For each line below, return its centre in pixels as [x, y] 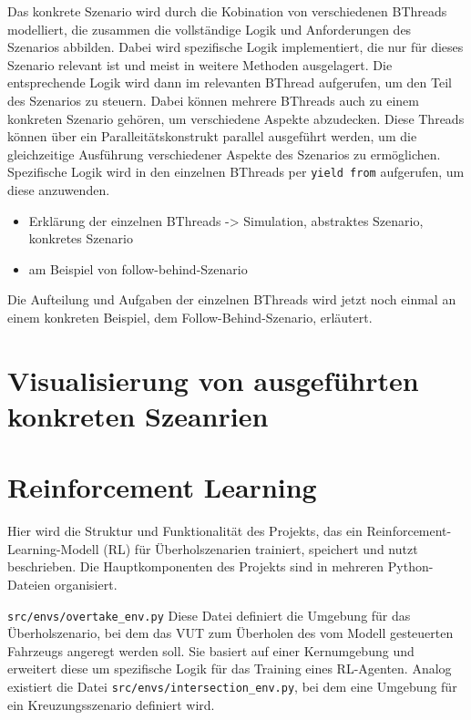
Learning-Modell [53, 548]
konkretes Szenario [81, 238]
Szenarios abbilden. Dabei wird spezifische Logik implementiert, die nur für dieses [235, 47]
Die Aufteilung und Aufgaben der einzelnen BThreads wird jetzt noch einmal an [232, 299]
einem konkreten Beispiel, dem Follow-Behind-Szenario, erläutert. [190, 317]
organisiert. [86, 585]
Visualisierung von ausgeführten [213, 380]
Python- [410, 566]
